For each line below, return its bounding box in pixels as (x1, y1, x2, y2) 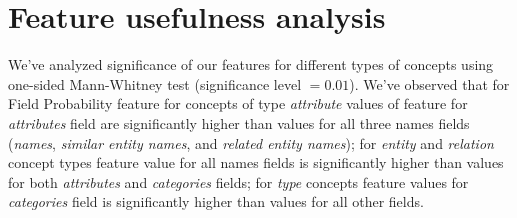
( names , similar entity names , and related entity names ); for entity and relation (8, 132, 494, 153)
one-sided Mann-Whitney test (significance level (8, 73, 302, 94)
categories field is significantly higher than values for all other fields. (8, 191, 424, 212)
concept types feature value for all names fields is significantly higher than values (8, 152, 504, 173)
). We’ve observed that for (349, 73, 510, 94)
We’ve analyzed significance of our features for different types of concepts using (8, 54, 494, 75)
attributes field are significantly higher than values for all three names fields (8, 112, 470, 133)
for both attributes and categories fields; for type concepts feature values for (8, 171, 469, 192)
